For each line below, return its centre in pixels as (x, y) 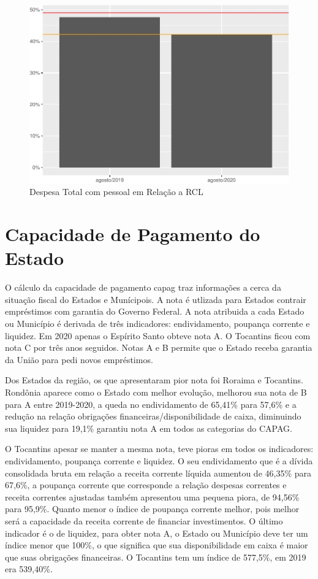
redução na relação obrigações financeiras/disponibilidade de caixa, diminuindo (153, 416)
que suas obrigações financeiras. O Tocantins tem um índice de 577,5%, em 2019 (156, 557)
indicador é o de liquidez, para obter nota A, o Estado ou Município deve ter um (157, 533)
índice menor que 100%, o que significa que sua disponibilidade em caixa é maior (157, 545)
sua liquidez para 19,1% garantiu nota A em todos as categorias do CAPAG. (149, 428)
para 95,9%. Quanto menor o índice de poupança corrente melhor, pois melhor (152, 509)
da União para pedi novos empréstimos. (79, 359)
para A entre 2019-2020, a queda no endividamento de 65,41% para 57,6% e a (151, 404)
